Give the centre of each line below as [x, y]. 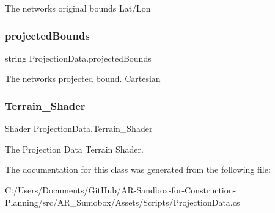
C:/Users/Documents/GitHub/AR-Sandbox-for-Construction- [121, 190]
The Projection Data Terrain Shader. [74, 149]
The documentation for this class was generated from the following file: [138, 169]
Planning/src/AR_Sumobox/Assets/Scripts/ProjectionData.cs [123, 202]
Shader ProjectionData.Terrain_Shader [79, 128]
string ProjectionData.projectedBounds [78, 58]
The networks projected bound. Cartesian [83, 78]
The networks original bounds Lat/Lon [78, 8]
